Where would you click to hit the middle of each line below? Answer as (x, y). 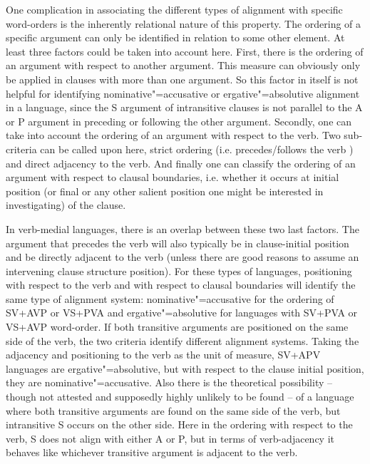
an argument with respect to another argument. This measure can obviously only (183, 65)
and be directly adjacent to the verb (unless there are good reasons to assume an (183, 257)
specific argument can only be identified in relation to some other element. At (175, 37)
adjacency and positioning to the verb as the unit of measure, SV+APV (163, 355)
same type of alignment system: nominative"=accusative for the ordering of (170, 298)
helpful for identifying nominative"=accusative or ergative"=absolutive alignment (183, 93)
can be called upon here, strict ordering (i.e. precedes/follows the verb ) (197, 149)
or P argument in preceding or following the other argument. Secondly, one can (179, 121)
